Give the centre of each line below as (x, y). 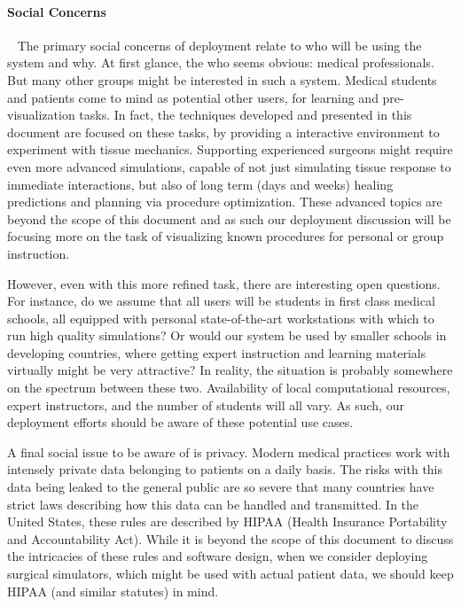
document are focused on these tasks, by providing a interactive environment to (223, 132)
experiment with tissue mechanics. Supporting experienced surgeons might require (230, 149)
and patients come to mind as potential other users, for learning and (193, 97)
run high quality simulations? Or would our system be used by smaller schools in (227, 335)
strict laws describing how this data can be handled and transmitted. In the (213, 504)
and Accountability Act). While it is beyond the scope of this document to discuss (230, 538)
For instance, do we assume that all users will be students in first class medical (221, 301)
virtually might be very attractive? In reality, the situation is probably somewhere (230, 370)
